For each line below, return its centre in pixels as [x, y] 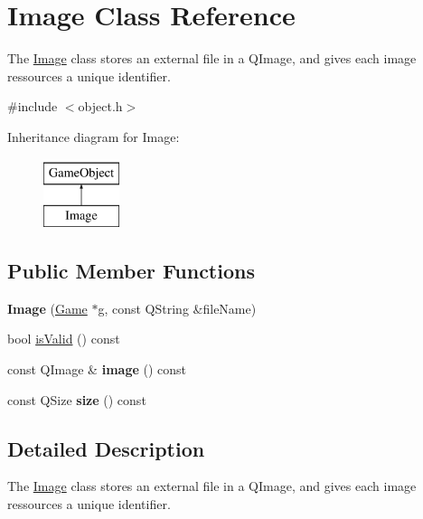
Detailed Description [106, 448]
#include [33, 106]
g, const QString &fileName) [177, 308]
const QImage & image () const [97, 369]
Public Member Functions [131, 271]
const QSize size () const [77, 399]
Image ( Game [47, 308]
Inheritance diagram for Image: [94, 136]
